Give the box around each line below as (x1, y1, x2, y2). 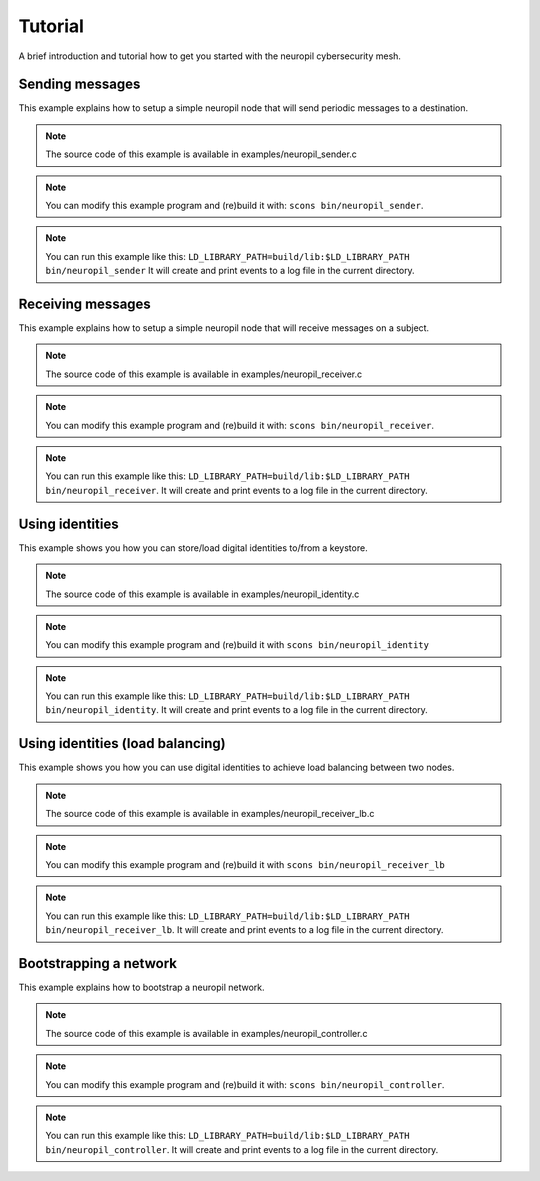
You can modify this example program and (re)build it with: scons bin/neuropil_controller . (45, 1078, 445, 1090)
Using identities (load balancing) (18, 735, 227, 752)
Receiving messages (18, 296, 152, 312)
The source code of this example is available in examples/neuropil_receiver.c (45, 368, 363, 380)
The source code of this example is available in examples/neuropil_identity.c (45, 588, 360, 600)
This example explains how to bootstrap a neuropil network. (18, 981, 265, 994)
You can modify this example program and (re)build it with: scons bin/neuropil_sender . (45, 200, 424, 212)
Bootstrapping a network (18, 955, 177, 972)
